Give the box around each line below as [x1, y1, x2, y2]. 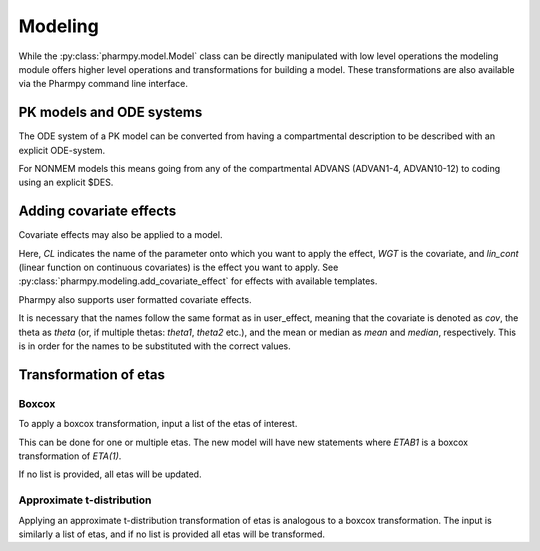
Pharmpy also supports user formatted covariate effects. [18, 293, 252, 305]
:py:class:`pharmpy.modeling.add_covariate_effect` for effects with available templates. [18, 275, 378, 287]
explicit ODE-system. [18, 144, 105, 156]
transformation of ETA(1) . [18, 450, 122, 462]
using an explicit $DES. [18, 176, 114, 189]
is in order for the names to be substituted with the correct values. [18, 340, 292, 352]
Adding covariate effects [18, 203, 177, 220]
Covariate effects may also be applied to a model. [18, 229, 223, 241]
